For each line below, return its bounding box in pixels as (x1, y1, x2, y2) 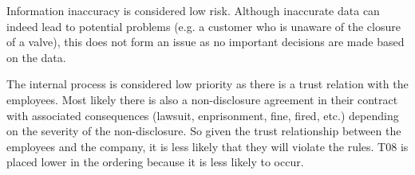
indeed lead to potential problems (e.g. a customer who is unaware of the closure (6, 17, 401, 34)
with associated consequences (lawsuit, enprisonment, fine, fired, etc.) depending (6, 107, 399, 123)
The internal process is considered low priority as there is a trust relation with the (6, 76, 409, 92)
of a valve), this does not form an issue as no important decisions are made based (6, 33, 405, 50)
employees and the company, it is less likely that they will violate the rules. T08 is (6, 138, 409, 154)
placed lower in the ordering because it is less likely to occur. (6, 154, 304, 170)
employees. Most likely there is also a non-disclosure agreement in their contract (6, 91, 398, 107)
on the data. (6, 49, 66, 65)
